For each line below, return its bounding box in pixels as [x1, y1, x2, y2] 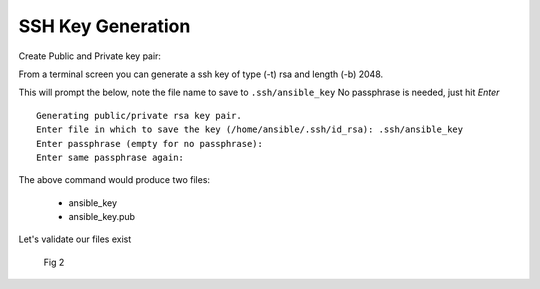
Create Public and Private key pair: [18, 50, 162, 62]
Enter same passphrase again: [36, 151, 185, 163]
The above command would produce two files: [18, 174, 210, 186]
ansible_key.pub [68, 211, 135, 223]
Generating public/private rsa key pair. [36, 110, 242, 121]
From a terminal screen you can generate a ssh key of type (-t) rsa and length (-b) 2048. [18, 68, 384, 80]
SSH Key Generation [18, 15, 191, 37]
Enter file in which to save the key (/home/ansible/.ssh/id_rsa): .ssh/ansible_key [36, 124, 464, 135]
